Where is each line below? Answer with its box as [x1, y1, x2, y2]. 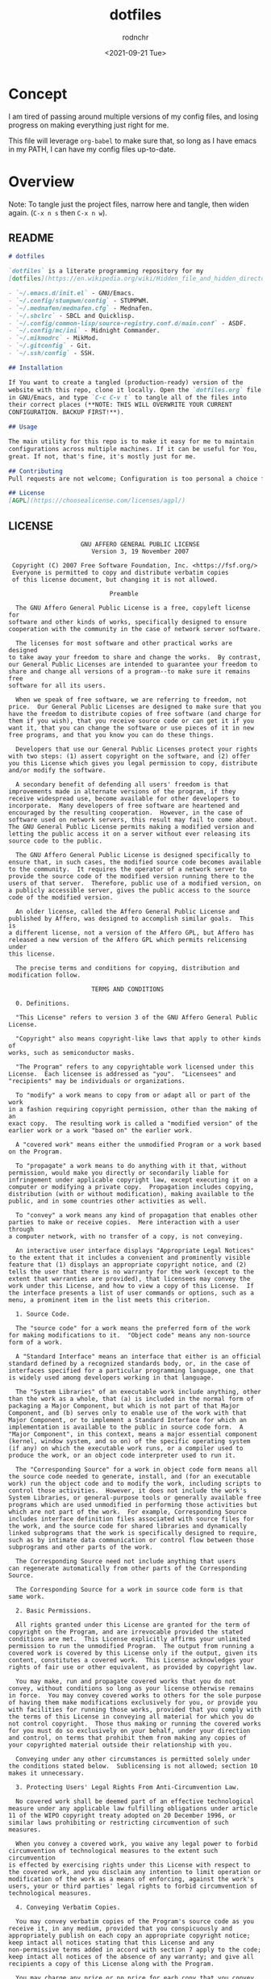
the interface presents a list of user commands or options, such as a [8, 1289, 254, 1297]
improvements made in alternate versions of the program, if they [8, 788, 236, 796]
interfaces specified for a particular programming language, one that [8, 1366, 254, 1374]
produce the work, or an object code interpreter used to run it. [8, 1451, 236, 1459]
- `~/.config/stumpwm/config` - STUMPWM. [8, 296, 150, 304]
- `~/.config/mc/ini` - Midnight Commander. [8, 327, 161, 335]
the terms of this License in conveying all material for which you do [8, 1713, 254, 1721]
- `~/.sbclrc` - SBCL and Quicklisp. [8, 312, 135, 320]
